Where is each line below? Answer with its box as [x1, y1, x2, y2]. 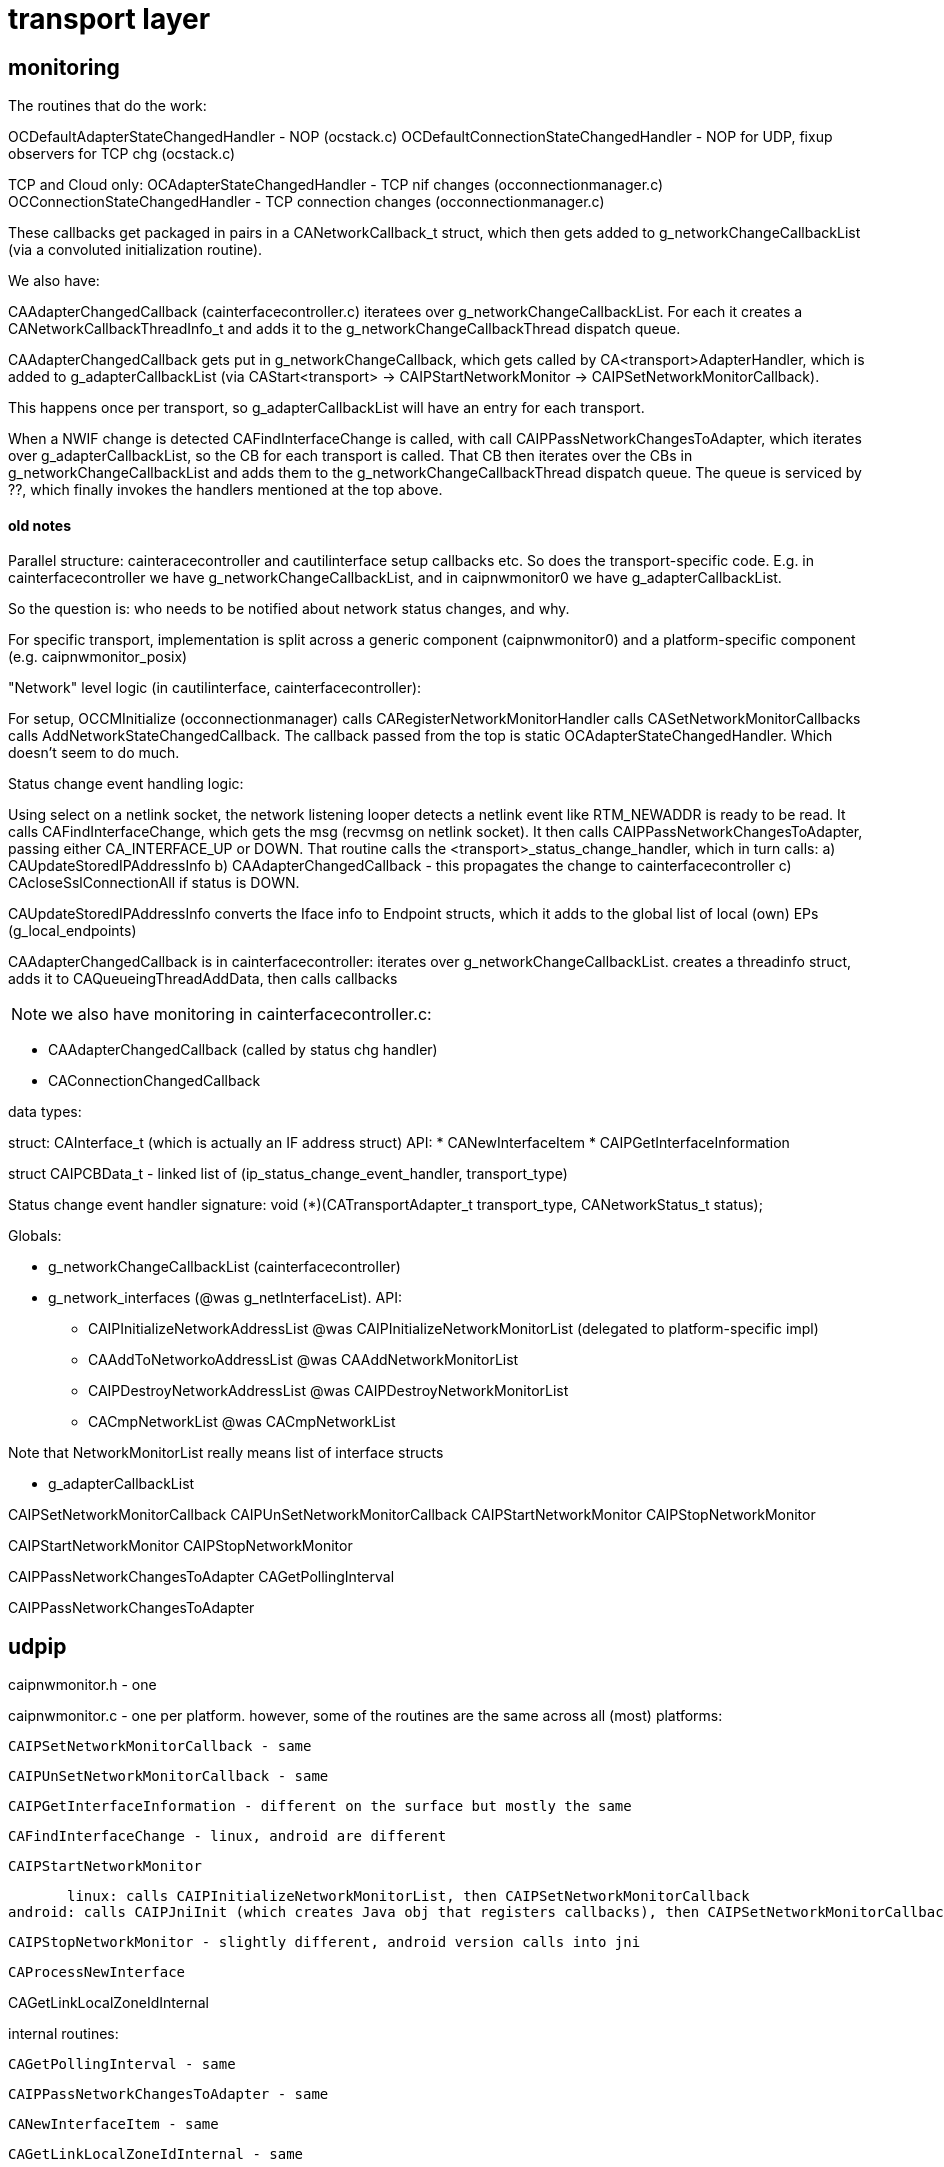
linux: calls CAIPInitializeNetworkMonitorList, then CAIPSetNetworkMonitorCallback [67, 1888, 750, 1905]
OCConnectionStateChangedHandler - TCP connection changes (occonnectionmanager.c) [8, 193, 605, 211]
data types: [8, 1103, 82, 1121]
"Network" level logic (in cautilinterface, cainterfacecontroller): [8, 679, 422, 697]
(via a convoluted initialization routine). [8, 241, 263, 259]
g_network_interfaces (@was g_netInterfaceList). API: [48, 1289, 402, 1307]
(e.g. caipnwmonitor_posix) [8, 648, 188, 666]
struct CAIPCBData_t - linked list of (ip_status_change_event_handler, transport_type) [8, 1165, 568, 1183]
